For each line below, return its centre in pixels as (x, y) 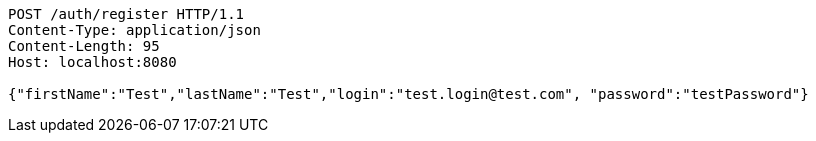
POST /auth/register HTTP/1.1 (126, 14)
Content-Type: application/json (134, 30)
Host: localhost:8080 (92, 62)
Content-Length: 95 (84, 46)
